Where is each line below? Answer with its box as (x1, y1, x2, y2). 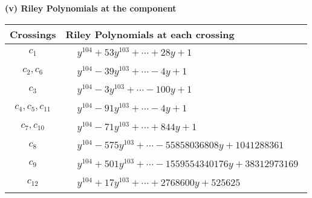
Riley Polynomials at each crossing (65, 27, 235, 41)
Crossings (10, 27, 56, 41)
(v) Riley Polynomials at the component (5, 2, 177, 14)
